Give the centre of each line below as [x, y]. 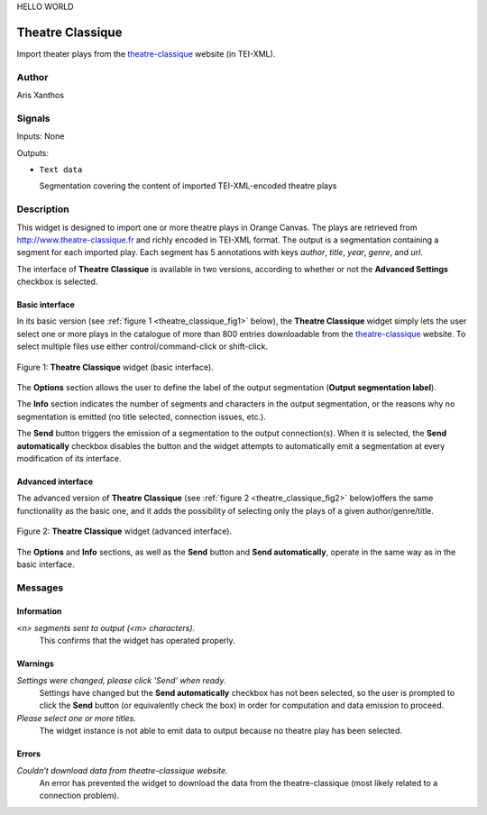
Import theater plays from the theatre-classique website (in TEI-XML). [146, 53]
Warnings [35, 664]
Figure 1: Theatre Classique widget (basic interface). [115, 367]
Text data [61, 169]
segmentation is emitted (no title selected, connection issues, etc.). [141, 417]
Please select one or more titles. [77, 718]
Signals [33, 118]
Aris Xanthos [41, 96]
